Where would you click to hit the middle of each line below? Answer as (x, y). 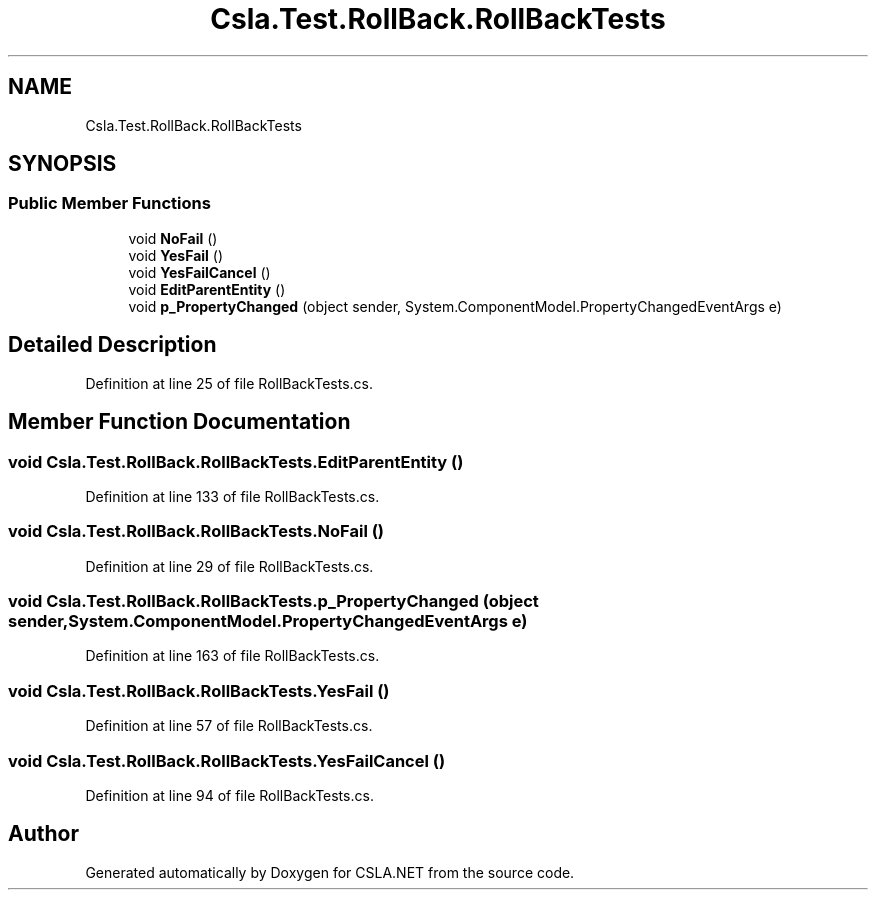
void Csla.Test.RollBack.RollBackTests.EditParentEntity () (236, 461)
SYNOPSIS (62, 164)
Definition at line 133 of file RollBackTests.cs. (232, 496)
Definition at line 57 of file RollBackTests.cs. (229, 726)
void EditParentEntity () (207, 289)
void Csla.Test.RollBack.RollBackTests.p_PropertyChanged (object (273, 601)
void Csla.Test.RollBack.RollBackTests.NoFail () (196, 531)
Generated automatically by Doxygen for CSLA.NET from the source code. (330, 872)
